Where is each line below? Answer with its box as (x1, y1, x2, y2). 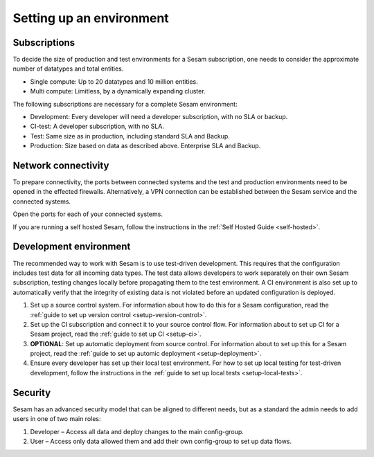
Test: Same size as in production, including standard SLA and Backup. (30, 132, 230, 140)
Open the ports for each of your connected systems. (12, 210, 163, 218)
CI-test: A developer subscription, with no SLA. (30, 122, 164, 131)
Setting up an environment (12, 10, 169, 26)
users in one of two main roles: (12, 415, 101, 423)
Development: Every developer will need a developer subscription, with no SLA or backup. (30, 113, 288, 121)
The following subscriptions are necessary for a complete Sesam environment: (12, 100, 238, 108)
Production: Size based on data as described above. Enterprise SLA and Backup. (30, 142, 261, 150)
